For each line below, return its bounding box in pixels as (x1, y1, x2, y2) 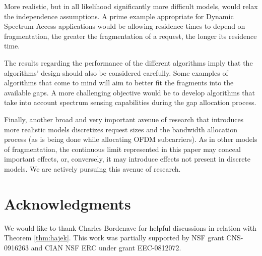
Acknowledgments (4, 193, 131, 214)
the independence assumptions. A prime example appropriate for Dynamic (4, 11, 234, 21)
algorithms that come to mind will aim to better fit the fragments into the (4, 77, 234, 88)
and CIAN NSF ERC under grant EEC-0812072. (31, 242, 181, 252)
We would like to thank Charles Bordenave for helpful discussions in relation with (4, 222, 256, 233)
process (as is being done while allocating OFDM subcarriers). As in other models (4, 134, 257, 144)
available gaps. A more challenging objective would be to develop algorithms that (4, 87, 255, 97)
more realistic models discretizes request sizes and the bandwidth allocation (4, 124, 238, 134)
